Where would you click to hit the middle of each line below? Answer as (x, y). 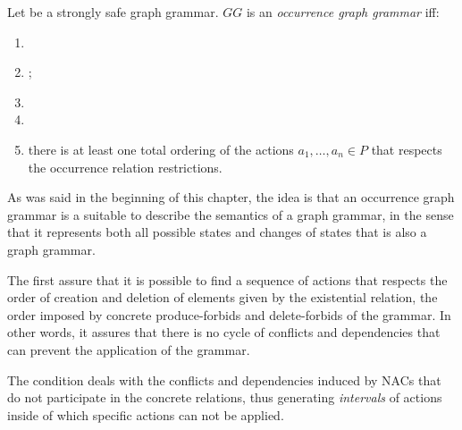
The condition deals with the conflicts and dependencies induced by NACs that (224, 379)
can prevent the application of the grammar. (129, 349)
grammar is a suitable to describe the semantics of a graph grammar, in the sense (231, 214)
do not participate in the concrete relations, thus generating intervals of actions (225, 397)
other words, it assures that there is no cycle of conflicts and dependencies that (224, 332)
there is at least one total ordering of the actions (161, 149)
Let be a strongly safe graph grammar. (113, 12)
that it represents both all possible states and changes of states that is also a (217, 232)
